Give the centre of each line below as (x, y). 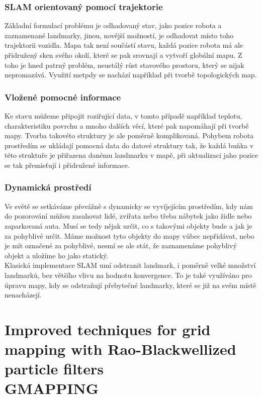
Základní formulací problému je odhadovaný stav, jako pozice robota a (113, 25)
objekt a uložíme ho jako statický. (57, 255)
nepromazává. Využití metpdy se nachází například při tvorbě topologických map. (131, 75)
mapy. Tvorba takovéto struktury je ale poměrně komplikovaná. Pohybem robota (129, 135)
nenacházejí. (23, 295)
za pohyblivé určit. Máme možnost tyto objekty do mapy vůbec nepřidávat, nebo (129, 235)
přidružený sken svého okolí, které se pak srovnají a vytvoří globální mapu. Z (123, 55)
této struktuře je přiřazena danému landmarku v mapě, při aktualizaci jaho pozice (131, 155)
